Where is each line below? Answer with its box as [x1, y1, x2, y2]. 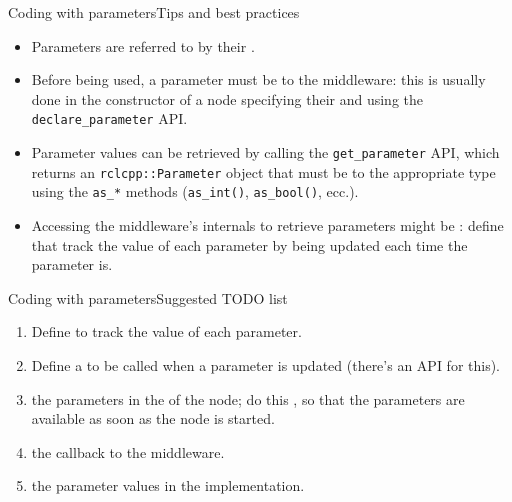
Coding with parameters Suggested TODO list [8, 287, 288, 308]
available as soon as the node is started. [31, 408, 275, 429]
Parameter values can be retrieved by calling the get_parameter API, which [31, 142, 500, 163]
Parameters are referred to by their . [31, 35, 255, 56]
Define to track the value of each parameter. [31, 321, 302, 342]
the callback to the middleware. [31, 441, 225, 462]
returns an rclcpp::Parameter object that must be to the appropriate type [31, 161, 496, 182]
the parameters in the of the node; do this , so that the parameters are [31, 388, 465, 409]
